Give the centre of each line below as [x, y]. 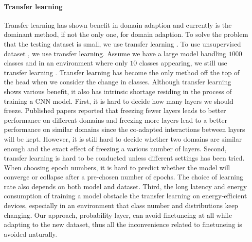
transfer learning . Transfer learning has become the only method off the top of [122, 72]
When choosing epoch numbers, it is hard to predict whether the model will [117, 167]
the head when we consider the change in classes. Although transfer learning [118, 82]
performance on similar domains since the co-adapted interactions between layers [125, 129]
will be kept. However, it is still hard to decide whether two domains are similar [123, 138]
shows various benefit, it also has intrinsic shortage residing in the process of [118, 91]
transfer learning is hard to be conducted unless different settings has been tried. [124, 158]
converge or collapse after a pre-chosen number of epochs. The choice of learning [124, 177]
